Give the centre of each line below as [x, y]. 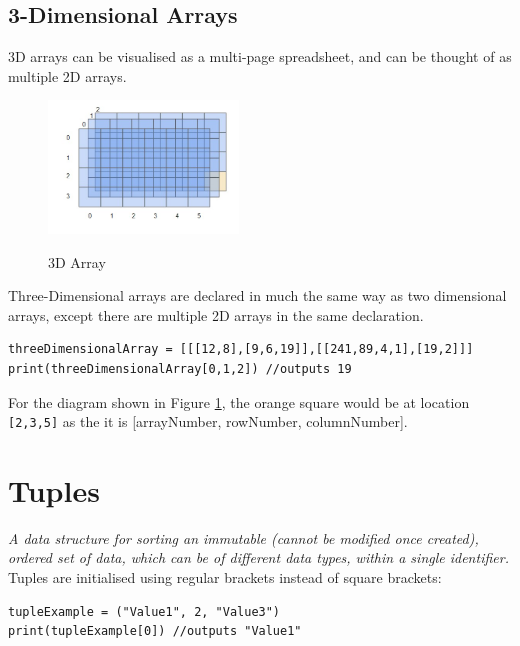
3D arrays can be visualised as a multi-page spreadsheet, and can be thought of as [260, 56]
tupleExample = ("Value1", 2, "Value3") [144, 611]
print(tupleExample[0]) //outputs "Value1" [155, 631]
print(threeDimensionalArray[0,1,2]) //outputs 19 [180, 368]
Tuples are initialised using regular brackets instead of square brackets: [225, 577]
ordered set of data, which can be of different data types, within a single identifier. [258, 557]
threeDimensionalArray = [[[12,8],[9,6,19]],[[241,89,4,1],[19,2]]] [241, 349]
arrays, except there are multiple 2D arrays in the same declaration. [216, 314]
